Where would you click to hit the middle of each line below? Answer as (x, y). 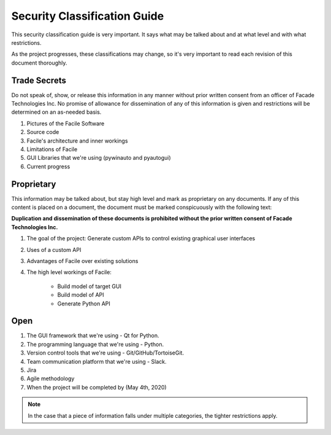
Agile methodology (51, 378)
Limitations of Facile (52, 149)
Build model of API (81, 295)
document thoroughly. (39, 63)
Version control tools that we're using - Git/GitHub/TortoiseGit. (105, 353)
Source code (43, 132)
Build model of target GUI (89, 286)
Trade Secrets (39, 80)
